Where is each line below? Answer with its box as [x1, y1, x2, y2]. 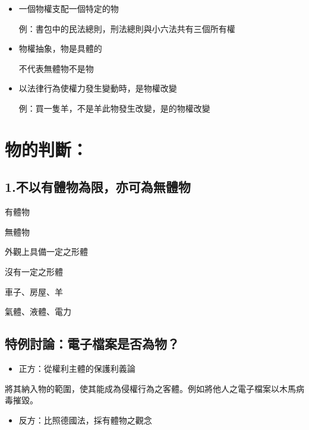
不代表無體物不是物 [18, 62, 94, 74]
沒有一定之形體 [5, 265, 63, 277]
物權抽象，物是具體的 [18, 42, 102, 55]
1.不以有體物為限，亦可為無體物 [5, 178, 191, 196]
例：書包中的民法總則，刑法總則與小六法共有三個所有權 [18, 22, 235, 34]
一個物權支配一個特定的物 [18, 2, 119, 14]
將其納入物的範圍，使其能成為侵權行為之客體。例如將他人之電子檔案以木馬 [5, 382, 296, 394]
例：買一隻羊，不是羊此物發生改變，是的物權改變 [18, 102, 210, 114]
